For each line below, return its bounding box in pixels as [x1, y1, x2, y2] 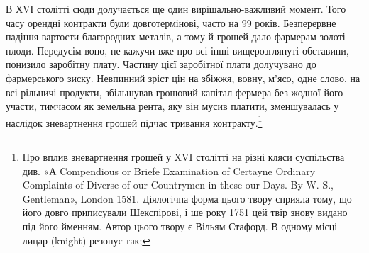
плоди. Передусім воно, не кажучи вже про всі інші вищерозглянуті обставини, [6, 43, 349, 57]
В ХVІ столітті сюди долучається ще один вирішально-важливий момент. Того [6, 1, 346, 16]
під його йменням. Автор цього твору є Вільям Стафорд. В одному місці [22, 218, 338, 233]
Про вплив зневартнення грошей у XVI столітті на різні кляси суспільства [22, 150, 345, 164]
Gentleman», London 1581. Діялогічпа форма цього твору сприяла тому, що [22, 191, 352, 206]
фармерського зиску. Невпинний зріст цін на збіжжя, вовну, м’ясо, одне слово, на [6, 70, 360, 85]
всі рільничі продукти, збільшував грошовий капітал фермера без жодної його [6, 84, 343, 99]
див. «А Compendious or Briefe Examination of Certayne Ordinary [22, 163, 316, 178]
